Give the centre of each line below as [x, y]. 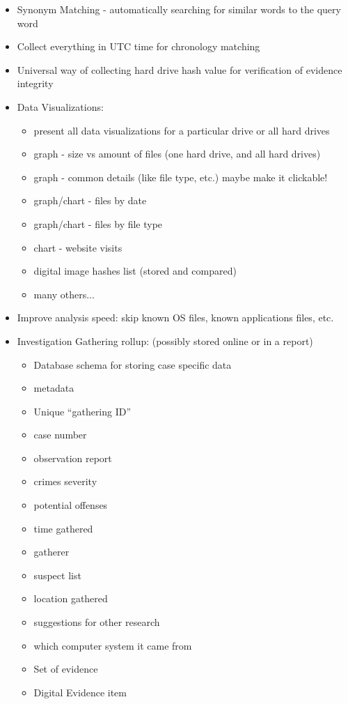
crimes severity [65, 481]
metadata [54, 388]
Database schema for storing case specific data [133, 364]
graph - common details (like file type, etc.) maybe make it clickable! [181, 177]
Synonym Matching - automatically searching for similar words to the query [179, 9]
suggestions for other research [97, 622]
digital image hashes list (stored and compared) [135, 271]
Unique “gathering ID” [82, 411]
